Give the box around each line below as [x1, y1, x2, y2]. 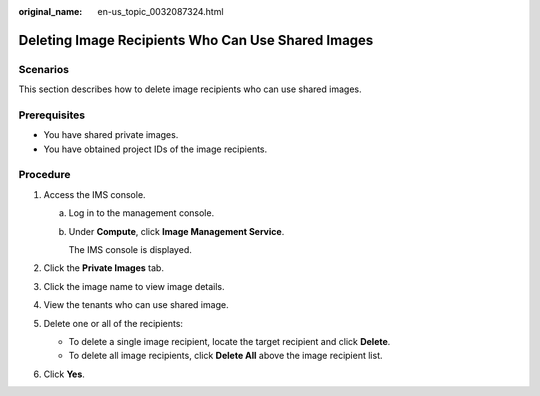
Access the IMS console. [43, 188, 146, 200]
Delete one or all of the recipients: [43, 317, 184, 329]
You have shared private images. [43, 129, 179, 141]
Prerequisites [18, 108, 85, 122]
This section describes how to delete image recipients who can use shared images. [18, 83, 362, 95]
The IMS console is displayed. [68, 244, 192, 255]
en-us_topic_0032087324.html [97, 6, 224, 17]
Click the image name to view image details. [43, 280, 225, 292]
